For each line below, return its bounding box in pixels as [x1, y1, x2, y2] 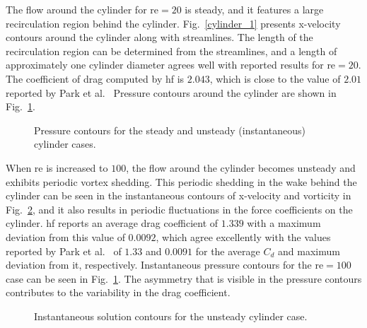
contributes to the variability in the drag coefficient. [6, 285, 231, 300]
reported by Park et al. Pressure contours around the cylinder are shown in [6, 85, 337, 100]
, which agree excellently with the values [156, 229, 331, 244]
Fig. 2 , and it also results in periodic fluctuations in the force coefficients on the [6, 201, 353, 216]
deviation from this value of [6, 229, 125, 244]
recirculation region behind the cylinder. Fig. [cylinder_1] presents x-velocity [6, 16, 341, 30]
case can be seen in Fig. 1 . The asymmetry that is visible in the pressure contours [6, 271, 362, 286]
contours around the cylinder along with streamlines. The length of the [6, 30, 313, 45]
